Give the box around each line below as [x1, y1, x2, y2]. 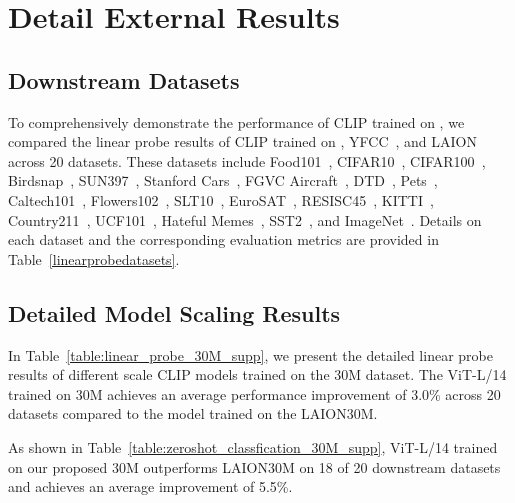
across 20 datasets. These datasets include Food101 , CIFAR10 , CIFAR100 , [8, 150, 486, 171]
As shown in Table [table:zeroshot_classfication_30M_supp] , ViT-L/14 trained [8, 436, 498, 457]
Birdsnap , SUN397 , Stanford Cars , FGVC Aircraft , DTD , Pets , [8, 170, 438, 191]
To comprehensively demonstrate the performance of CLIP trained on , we [8, 111, 465, 132]
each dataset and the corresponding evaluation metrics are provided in [8, 229, 439, 250]
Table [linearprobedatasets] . [8, 248, 180, 269]
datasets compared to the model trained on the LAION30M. [8, 403, 378, 424]
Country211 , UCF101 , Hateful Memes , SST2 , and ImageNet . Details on [8, 209, 482, 230]
